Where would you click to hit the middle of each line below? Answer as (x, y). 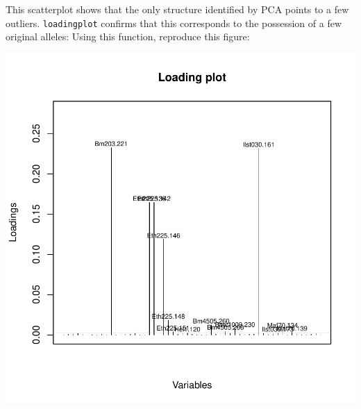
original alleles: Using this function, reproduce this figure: (128, 36)
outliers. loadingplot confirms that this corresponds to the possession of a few (174, 23)
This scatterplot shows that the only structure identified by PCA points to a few (177, 9)
